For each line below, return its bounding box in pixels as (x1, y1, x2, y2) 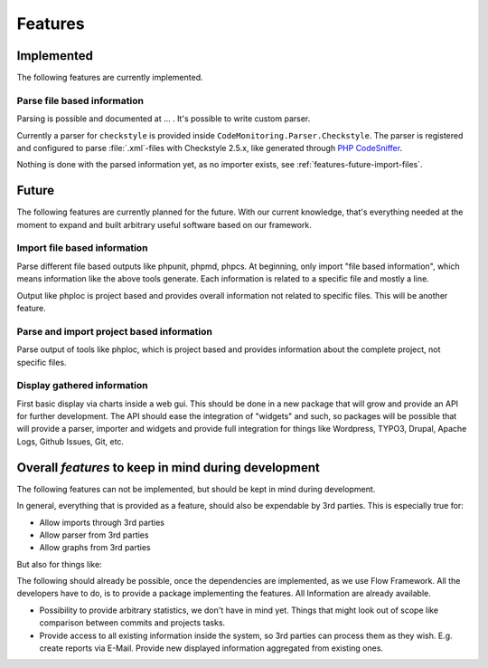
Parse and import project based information (16, 325, 212, 338)
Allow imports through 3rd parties (39, 517, 165, 528)
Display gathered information (16, 379, 148, 392)
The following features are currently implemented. (16, 72, 203, 83)
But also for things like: (16, 558, 103, 569)
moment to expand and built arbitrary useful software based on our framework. (16, 219, 312, 230)
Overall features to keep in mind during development (16, 460, 320, 475)
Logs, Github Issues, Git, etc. (16, 435, 125, 447)
